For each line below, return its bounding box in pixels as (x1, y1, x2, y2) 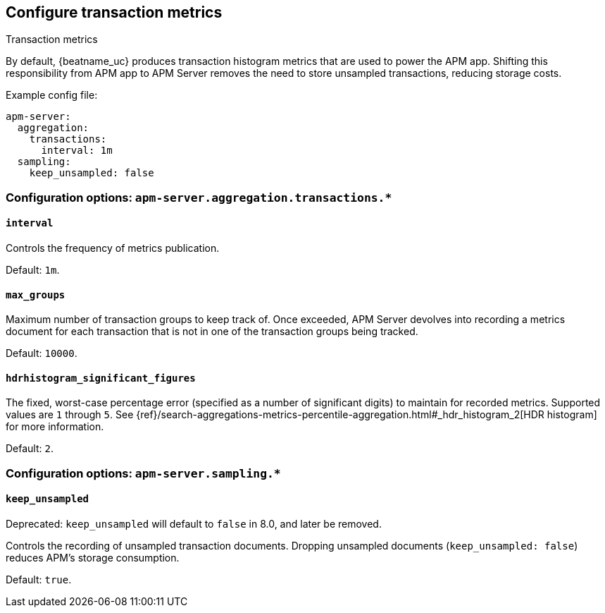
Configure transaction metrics (6, 4, 223, 21)
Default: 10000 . (6, 347, 77, 360)
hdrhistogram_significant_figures (6, 372, 196, 384)
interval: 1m (41, 145, 113, 157)
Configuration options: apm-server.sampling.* (6, 466, 281, 480)
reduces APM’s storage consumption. (6, 552, 180, 564)
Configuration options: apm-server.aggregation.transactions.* (6, 190, 392, 205)
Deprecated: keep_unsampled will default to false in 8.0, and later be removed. (6, 518, 382, 530)
